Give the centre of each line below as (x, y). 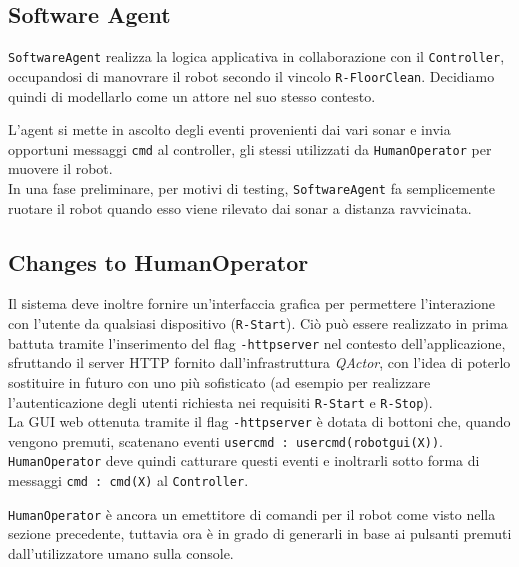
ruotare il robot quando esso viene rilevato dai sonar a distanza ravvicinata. (240, 207)
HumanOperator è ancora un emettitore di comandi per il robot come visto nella (252, 513)
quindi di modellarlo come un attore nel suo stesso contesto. (192, 95)
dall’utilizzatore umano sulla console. (121, 553)
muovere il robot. (60, 168)
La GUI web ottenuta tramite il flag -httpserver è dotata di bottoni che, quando (259, 421)
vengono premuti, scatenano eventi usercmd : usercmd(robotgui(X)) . (225, 440)
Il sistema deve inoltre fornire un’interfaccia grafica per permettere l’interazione (252, 303)
